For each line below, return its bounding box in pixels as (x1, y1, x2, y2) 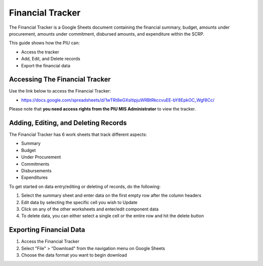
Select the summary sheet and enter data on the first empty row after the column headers (21, 192, 202, 198)
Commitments (21, 161, 50, 167)
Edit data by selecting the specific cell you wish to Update (21, 199, 138, 205)
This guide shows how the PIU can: (9, 40, 80, 46)
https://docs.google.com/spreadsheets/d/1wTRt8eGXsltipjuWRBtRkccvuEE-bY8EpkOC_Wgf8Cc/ (21, 97, 215, 103)
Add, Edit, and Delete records (21, 56, 80, 62)
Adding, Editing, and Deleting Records (9, 119, 127, 127)
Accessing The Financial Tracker (9, 76, 111, 84)
